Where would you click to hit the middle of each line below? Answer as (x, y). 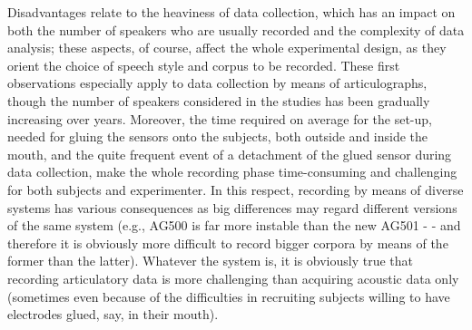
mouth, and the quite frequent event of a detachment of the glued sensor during (230, 154)
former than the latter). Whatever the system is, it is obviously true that (211, 261)
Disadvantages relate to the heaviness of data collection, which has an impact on (231, 12)
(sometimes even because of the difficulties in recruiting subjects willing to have (229, 296)
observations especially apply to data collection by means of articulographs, (217, 83)
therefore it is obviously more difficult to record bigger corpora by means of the (228, 243)
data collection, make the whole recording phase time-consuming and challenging (232, 172)
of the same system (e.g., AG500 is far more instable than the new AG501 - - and (234, 225)
